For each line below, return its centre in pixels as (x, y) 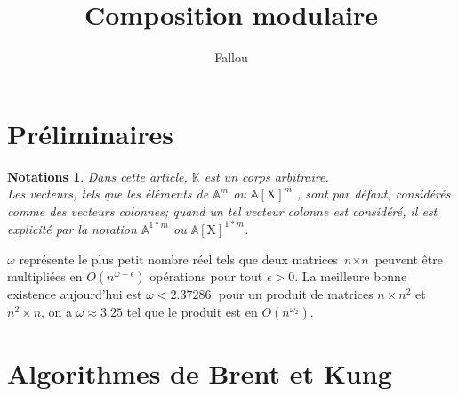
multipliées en (45, 276)
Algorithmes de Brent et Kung (200, 372)
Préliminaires (90, 133)
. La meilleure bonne (351, 276)
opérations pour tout (206, 276)
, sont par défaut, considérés (374, 194)
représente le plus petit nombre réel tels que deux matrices (179, 259)
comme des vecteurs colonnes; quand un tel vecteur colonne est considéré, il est (222, 210)
